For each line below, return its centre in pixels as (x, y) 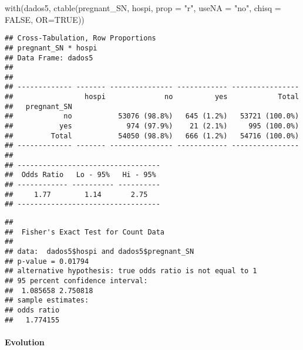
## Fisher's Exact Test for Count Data (85, 232)
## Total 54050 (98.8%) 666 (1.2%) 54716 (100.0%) (152, 136)
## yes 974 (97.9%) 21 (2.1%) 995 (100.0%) (152, 126)
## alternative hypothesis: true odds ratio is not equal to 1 (131, 271)
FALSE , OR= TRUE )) (45, 19)
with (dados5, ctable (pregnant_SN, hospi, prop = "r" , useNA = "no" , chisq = (143, 8)
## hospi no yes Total (152, 97)
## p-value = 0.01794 (47, 261)
